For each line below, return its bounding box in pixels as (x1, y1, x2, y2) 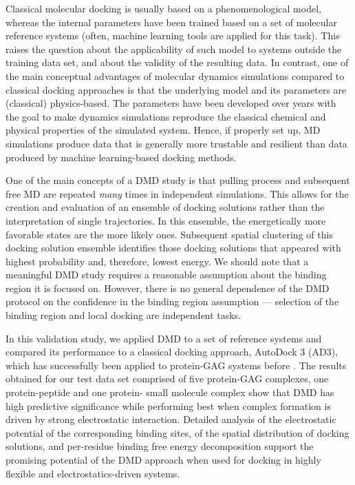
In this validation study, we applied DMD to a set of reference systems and (6, 331, 322, 345)
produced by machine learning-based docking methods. (6, 149, 237, 164)
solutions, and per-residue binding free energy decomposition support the (6, 439, 314, 453)
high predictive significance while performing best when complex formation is (6, 398, 331, 413)
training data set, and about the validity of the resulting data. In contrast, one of (6, 55, 349, 70)
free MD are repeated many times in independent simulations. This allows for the (6, 186, 349, 200)
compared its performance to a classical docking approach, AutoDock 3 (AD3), (6, 344, 338, 359)
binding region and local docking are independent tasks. (6, 308, 241, 322)
